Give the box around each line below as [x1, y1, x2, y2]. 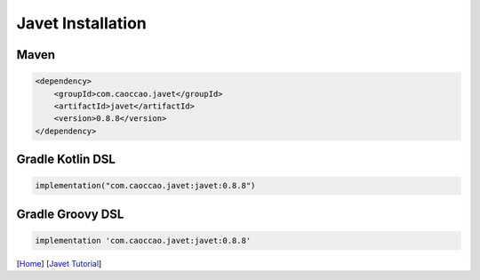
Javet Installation [16, 13, 147, 33]
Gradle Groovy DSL [16, 206, 124, 221]
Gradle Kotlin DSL [16, 152, 116, 167]
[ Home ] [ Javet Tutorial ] [16, 258, 102, 268]
